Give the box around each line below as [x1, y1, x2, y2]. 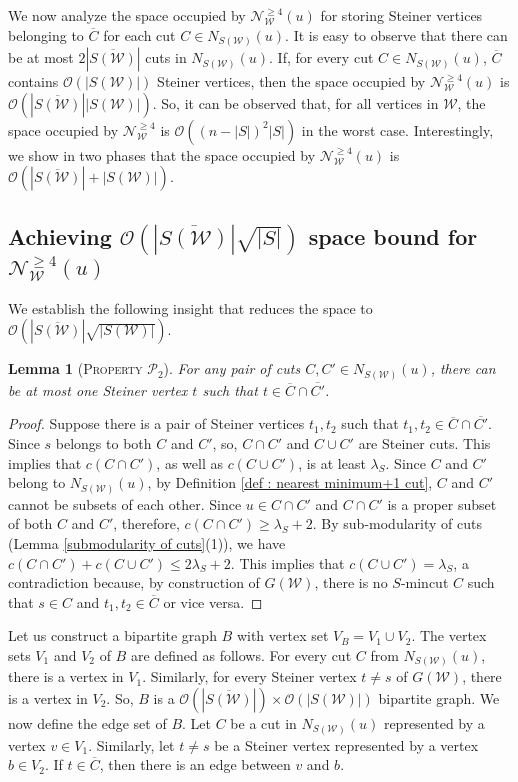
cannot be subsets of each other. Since [8, 493, 242, 514]
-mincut [400, 572, 449, 593]
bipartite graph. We [378, 687, 500, 708]
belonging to [8, 24, 84, 45]
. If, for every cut [269, 47, 374, 68]
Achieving [8, 220, 112, 251]
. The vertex [411, 625, 487, 646]
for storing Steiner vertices [320, 5, 483, 25]
